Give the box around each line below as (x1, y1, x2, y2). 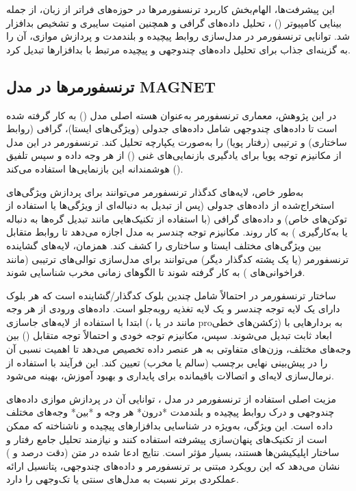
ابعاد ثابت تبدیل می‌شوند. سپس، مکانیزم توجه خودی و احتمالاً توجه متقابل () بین (6, 328, 332, 342)
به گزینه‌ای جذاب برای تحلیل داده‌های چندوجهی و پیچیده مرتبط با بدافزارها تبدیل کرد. (6, 42, 351, 56)
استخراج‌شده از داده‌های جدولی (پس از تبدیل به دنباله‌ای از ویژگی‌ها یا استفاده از (6, 198, 335, 212)
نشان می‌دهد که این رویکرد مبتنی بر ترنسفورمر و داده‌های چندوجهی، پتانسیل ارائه (6, 458, 340, 473)
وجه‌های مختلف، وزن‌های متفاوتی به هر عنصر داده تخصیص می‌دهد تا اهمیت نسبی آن (6, 342, 351, 356)
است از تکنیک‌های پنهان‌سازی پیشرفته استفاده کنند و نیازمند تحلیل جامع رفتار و (6, 431, 327, 446)
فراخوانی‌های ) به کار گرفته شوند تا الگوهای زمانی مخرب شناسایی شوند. (6, 265, 305, 279)
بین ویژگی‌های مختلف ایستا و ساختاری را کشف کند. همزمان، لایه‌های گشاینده (6, 238, 322, 252)
